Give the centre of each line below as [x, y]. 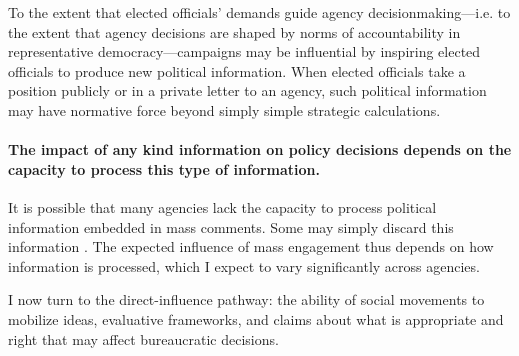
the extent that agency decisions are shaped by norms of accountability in [234, 31]
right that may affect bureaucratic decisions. [143, 338]
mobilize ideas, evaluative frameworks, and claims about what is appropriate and [256, 318]
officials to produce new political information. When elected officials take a [237, 70]
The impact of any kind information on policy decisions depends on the [260, 149]
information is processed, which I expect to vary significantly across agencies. [244, 265]
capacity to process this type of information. [164, 168]
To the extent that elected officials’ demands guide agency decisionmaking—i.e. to [259, 12]
